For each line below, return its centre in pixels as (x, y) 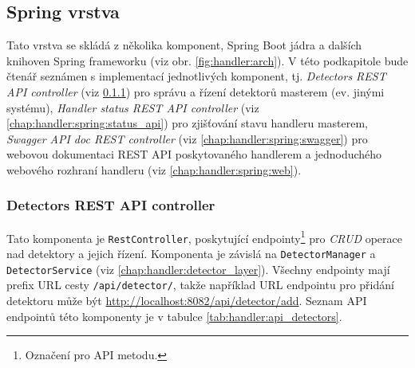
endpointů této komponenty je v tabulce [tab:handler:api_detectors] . (174, 316)
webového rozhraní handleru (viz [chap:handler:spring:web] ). (154, 169)
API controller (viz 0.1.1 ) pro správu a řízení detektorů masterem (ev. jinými (196, 91)
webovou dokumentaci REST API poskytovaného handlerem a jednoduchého (194, 154)
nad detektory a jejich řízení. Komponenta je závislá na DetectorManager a (191, 254)
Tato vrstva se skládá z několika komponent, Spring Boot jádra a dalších (184, 45)
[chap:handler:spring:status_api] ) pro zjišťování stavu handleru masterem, (188, 123)
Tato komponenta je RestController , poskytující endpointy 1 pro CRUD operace (204, 237)
